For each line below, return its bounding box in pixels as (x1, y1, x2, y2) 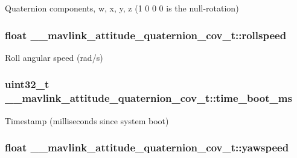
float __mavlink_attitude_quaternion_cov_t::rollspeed (5, 27, 287, 42)
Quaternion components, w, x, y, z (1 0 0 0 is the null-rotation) (5, 2, 239, 14)
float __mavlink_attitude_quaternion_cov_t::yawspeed (5, 140, 289, 155)
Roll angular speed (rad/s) (5, 51, 103, 63)
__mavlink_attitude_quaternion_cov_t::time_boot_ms (5, 90, 292, 106)
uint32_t (5, 77, 49, 92)
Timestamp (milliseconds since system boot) (5, 114, 169, 127)
